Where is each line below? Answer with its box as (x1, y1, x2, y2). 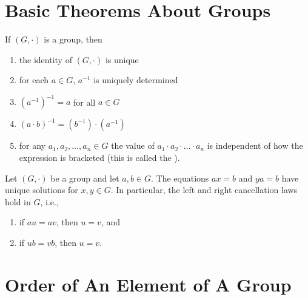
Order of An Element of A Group (5, 271, 292, 296)
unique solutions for (5, 183, 78, 196)
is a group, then (44, 33, 102, 46)
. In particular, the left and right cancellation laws (110, 183, 298, 196)
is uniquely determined (93, 73, 178, 86)
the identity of (19, 53, 72, 66)
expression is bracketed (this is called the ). (19, 151, 180, 163)
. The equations (151, 171, 209, 184)
